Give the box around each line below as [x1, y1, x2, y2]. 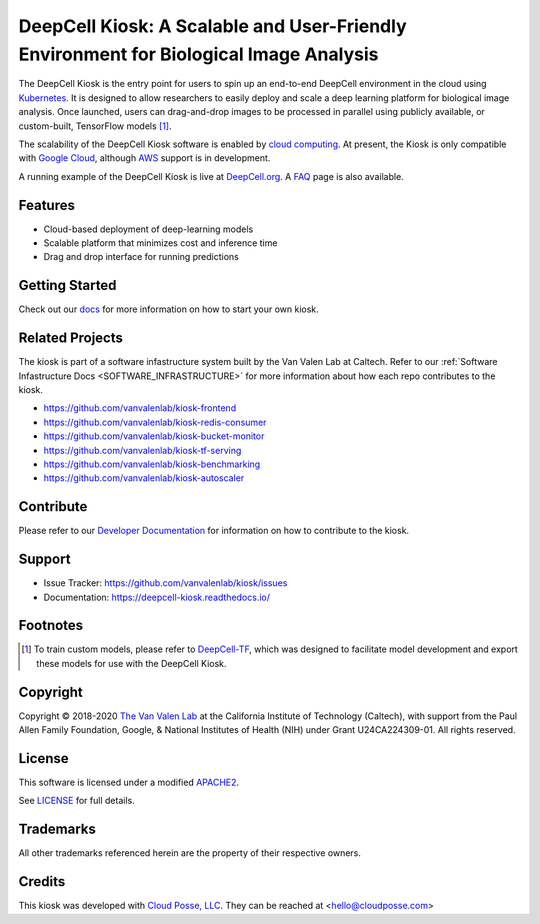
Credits [18, 873, 66, 890]
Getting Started [18, 277, 117, 294]
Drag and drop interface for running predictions [43, 251, 240, 263]
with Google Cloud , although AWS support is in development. [18, 152, 271, 164]
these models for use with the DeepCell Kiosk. [36, 657, 227, 669]
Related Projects [18, 330, 124, 347]
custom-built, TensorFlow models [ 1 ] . [18, 120, 172, 132]
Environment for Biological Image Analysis [18, 43, 379, 65]
